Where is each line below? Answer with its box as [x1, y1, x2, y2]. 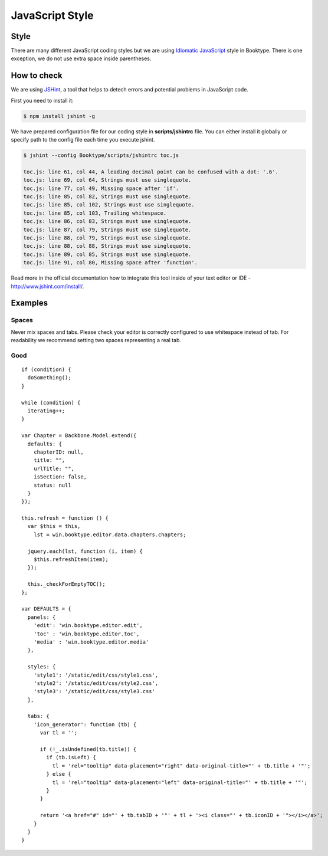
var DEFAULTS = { [21, 605, 71, 612]
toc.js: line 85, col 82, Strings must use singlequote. [23, 193, 192, 200]
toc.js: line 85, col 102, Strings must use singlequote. [23, 201, 195, 208]
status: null [33, 481, 71, 488]
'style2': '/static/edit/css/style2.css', [33, 680, 159, 687]
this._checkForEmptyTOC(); [27, 581, 106, 588]
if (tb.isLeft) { [46, 754, 97, 761]
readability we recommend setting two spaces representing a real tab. [11, 337, 182, 344]
